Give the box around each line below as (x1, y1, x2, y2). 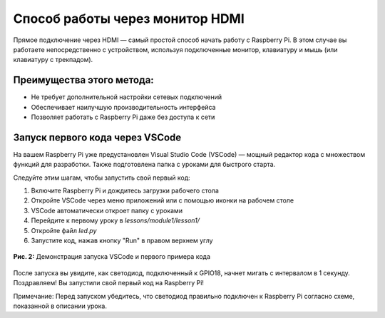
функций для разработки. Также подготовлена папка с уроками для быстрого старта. (13, 160, 276, 169)
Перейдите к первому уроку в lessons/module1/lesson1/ (31, 216, 200, 225)
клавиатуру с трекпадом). (13, 56, 93, 64)
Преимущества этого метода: (13, 74, 155, 86)
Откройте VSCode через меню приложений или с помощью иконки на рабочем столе (31, 196, 294, 205)
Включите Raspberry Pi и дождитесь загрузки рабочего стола (31, 186, 219, 195)
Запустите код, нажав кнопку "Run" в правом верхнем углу (31, 236, 213, 245)
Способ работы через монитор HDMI (13, 11, 245, 26)
